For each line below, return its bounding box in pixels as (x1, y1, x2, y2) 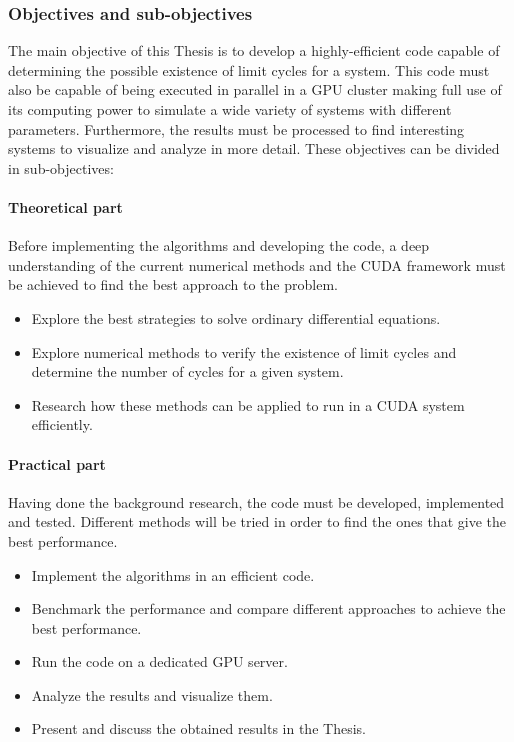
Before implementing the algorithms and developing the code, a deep (8, 235, 430, 256)
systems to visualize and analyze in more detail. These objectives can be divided (8, 138, 500, 159)
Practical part (8, 453, 106, 474)
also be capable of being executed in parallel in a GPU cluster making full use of (8, 79, 502, 100)
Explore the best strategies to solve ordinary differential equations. (31, 307, 441, 328)
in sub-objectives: (8, 157, 114, 178)
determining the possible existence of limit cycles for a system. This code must (8, 59, 490, 80)
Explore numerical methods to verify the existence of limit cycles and (31, 341, 457, 362)
